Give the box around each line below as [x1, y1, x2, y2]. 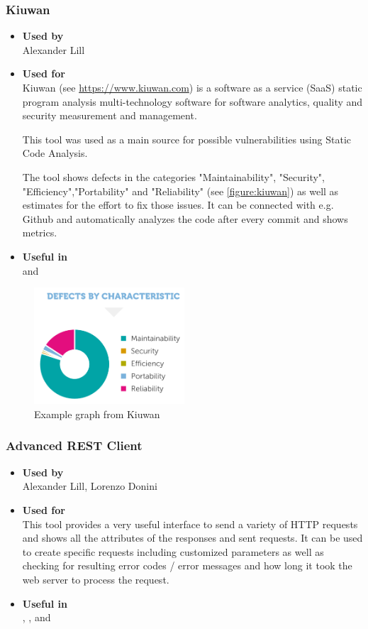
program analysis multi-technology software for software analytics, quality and [22, 94, 363, 109]
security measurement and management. [22, 108, 197, 123]
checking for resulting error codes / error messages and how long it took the [22, 558, 352, 573]
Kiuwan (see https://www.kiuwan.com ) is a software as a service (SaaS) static [22, 80, 362, 94]
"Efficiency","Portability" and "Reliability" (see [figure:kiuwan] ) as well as [22, 183, 339, 198]
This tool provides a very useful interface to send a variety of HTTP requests [22, 516, 358, 531]
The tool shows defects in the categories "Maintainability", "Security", [22, 169, 325, 184]
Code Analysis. [22, 146, 88, 160]
